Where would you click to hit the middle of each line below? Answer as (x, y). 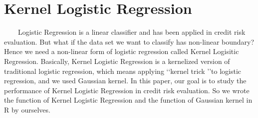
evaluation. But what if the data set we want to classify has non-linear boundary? (129, 41)
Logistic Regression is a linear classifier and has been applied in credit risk (131, 32)
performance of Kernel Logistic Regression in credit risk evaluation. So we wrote (127, 90)
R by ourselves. (27, 109)
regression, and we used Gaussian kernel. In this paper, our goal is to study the (125, 81)
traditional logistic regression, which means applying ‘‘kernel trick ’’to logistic (123, 71)
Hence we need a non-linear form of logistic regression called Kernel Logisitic (122, 51)
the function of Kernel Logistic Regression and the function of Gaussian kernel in (128, 100)
